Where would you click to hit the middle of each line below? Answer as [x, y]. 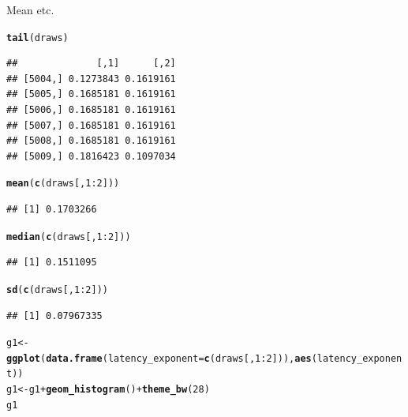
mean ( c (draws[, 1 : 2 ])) [63, 184]
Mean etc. [30, 9]
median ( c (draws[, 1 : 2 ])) [69, 237]
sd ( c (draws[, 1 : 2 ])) [57, 289]
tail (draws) [37, 38]
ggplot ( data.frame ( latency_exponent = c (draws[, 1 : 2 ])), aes [159, 358]
